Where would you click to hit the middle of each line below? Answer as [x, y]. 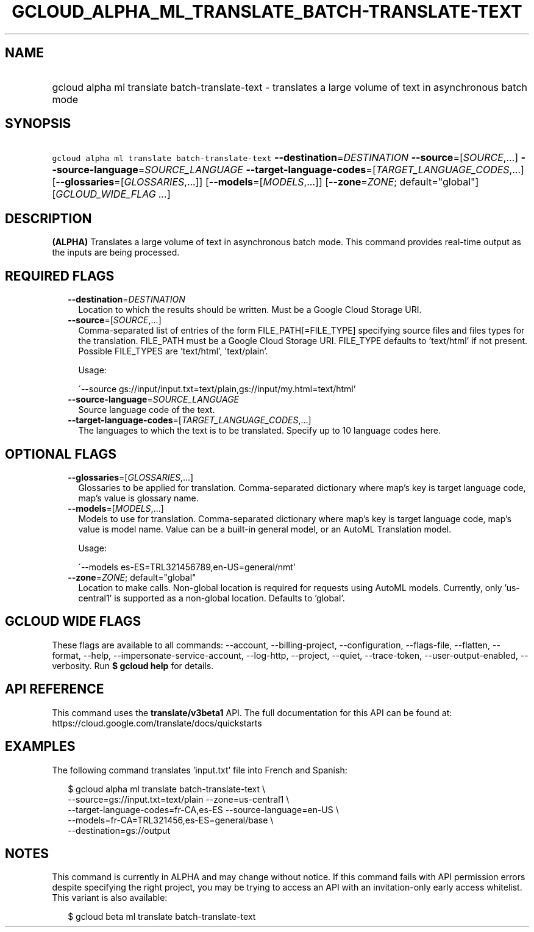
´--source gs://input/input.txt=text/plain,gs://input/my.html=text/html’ [217, 389]
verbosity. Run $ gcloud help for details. [133, 665]
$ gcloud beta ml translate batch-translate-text [162, 917]
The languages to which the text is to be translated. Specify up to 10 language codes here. [260, 431]
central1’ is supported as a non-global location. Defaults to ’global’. [212, 598]
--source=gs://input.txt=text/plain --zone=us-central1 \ [179, 799]
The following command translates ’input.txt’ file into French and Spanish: [200, 770]
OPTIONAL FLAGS [61, 454]
